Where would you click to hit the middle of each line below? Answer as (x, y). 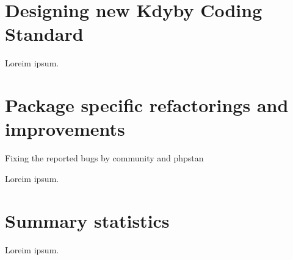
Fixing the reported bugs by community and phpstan (104, 158)
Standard (44, 34)
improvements (65, 129)
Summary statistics (87, 220)
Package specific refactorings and (147, 105)
